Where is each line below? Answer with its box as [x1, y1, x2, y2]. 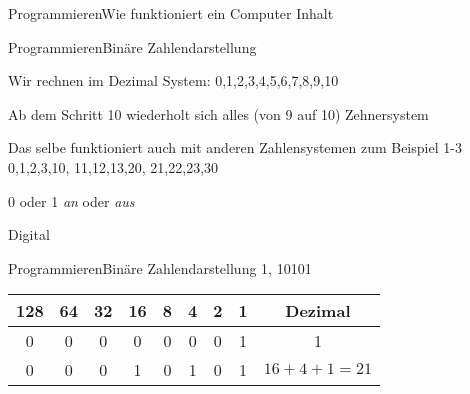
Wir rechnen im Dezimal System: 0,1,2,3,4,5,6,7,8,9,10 [8, 70, 339, 91]
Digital [8, 224, 50, 245]
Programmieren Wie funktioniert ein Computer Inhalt [8, 3, 334, 23]
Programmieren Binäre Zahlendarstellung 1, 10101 [8, 257, 312, 278]
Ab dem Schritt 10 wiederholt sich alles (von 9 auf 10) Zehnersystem [8, 103, 429, 124]
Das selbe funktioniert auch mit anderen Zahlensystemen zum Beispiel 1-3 [8, 137, 462, 158]
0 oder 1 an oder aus [8, 190, 135, 211]
